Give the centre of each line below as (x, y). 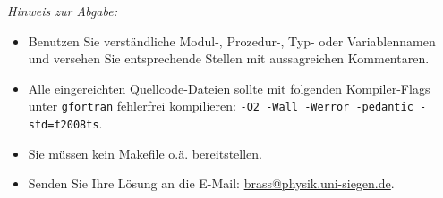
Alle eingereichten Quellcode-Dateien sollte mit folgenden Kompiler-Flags (229, 88)
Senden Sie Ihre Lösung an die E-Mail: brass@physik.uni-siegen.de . (211, 183)
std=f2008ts (64, 125)
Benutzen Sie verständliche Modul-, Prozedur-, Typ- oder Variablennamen (232, 41)
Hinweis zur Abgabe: (62, 11)
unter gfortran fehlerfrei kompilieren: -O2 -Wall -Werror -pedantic (221, 106)
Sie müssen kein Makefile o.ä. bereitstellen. (145, 153)
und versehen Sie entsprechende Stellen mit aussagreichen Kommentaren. (229, 58)
